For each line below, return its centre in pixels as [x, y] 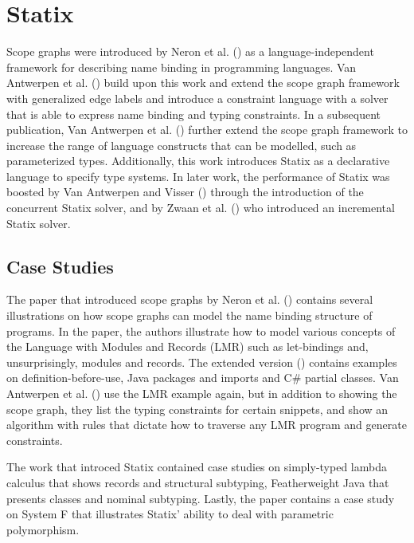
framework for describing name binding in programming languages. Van [182, 67]
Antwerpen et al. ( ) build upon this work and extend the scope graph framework [203, 83]
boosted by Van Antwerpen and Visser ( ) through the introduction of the [185, 192]
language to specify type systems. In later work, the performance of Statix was [198, 176]
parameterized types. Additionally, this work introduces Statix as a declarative [198, 161]
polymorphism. [43, 529]
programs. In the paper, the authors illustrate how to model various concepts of [201, 331]
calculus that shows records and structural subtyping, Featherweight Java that [198, 482]
